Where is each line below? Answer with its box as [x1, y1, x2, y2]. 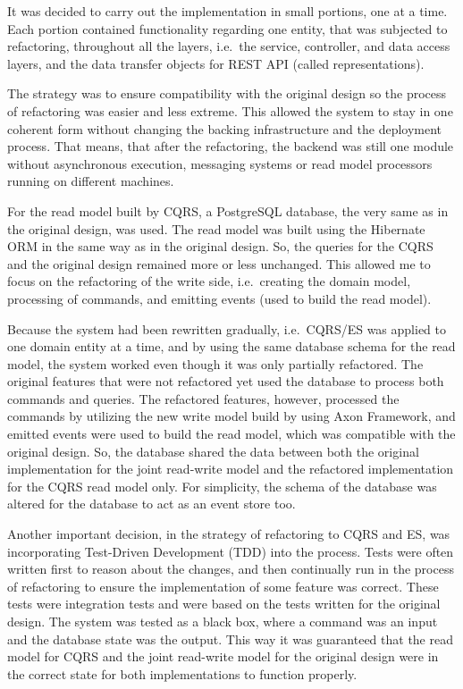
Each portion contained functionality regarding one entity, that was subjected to [7, 19, 448, 38]
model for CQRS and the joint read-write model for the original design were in [7, 647, 439, 666]
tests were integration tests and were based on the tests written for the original [7, 594, 441, 613]
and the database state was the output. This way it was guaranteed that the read [7, 629, 453, 648]
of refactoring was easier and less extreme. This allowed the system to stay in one [7, 101, 453, 120]
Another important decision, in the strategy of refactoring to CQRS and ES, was [7, 525, 450, 543]
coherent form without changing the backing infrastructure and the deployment [7, 119, 442, 138]
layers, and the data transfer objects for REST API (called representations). [7, 54, 425, 72]
